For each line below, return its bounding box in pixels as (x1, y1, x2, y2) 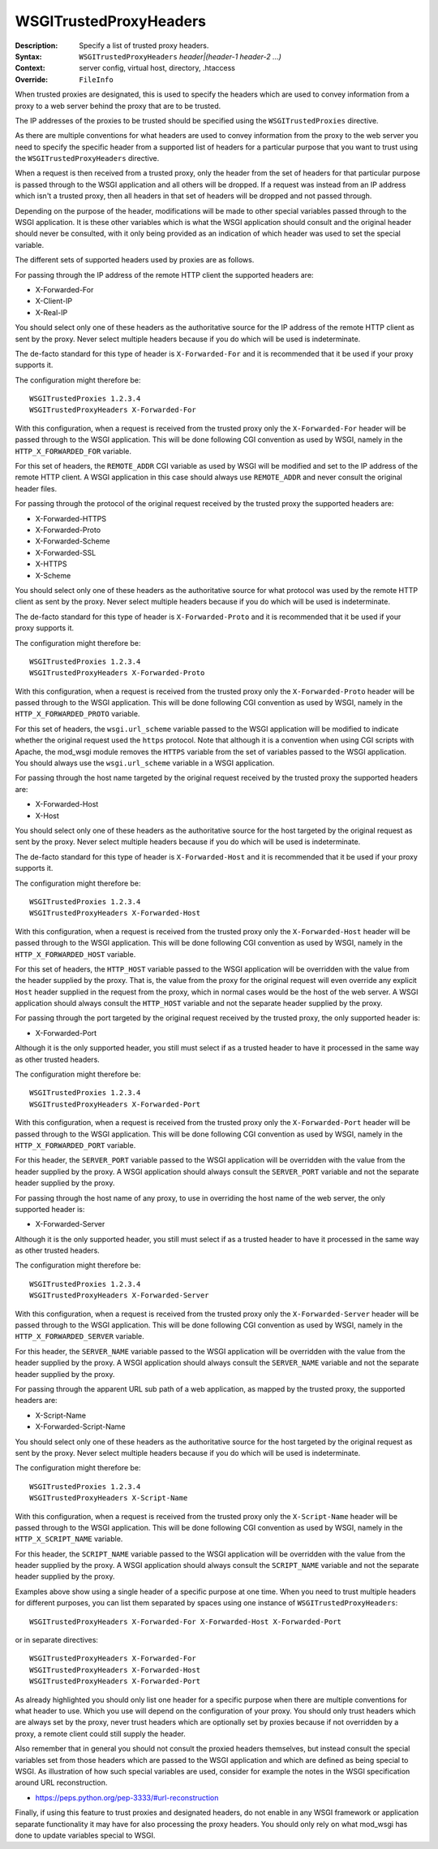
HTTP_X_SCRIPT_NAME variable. (15, 1534, 123, 1544)
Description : (15, 41, 58, 50)
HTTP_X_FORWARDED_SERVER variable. (15, 1332, 145, 1341)
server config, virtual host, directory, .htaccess (79, 63, 235, 73)
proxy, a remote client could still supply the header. (15, 1729, 186, 1739)
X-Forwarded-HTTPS (35, 513, 107, 523)
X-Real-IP (35, 307, 68, 317)
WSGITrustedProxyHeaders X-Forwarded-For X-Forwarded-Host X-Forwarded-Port (29, 1617, 342, 1626)
